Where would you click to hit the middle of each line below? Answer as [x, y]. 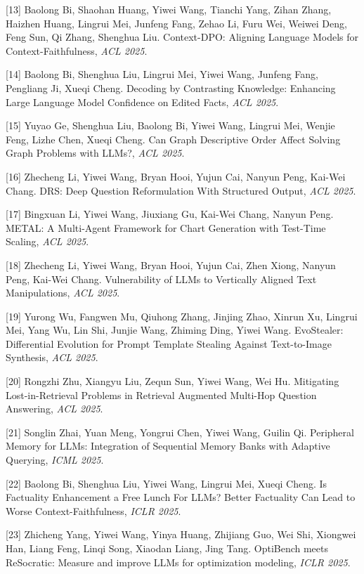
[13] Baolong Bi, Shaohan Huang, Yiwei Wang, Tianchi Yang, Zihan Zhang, [169, 9]
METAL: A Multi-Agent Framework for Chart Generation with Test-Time [166, 227]
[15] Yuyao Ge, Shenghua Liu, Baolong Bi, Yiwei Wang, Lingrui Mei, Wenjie [170, 125]
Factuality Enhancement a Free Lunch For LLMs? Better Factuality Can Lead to [181, 497]
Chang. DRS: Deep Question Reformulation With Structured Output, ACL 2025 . [181, 190]
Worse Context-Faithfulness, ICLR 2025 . [93, 510]
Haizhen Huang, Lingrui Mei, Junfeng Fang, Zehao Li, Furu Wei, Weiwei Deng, [176, 23]
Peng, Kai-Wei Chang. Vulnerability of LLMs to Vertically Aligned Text [161, 279]
